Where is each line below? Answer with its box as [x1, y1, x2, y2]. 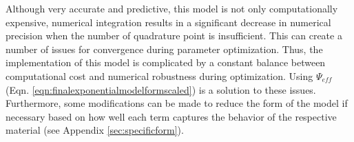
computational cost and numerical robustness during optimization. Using [6, 68, 313, 83]
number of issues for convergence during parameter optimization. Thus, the [6, 41, 323, 56]
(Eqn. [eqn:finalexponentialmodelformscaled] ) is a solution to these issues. [6, 82, 316, 97]
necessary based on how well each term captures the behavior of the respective [6, 109, 337, 123]
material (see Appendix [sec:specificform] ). [6, 123, 184, 137]
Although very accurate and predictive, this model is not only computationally [6, 1, 338, 15]
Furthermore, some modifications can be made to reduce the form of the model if [6, 96, 348, 110]
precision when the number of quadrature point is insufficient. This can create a [6, 28, 342, 43]
